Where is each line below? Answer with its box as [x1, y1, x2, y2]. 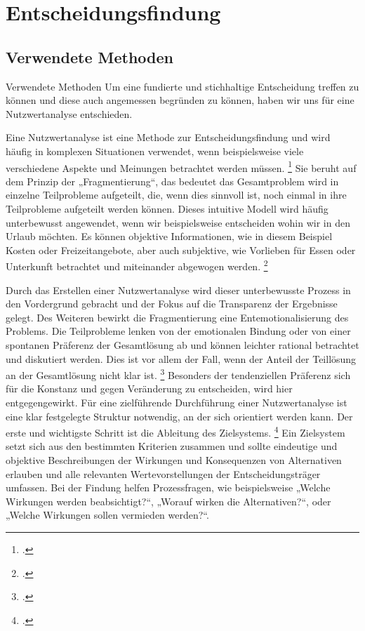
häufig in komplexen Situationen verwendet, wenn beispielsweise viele [6, 143, 304, 158]
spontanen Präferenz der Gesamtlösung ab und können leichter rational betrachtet [6, 337, 359, 352]
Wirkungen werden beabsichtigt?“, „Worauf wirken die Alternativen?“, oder [6, 493, 331, 508]
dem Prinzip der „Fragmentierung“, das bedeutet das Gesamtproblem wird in [6, 173, 339, 188]
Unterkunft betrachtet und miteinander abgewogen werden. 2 [6, 257, 268, 274]
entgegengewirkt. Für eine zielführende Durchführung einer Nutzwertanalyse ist [6, 395, 347, 410]
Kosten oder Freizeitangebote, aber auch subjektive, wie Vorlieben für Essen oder [6, 242, 356, 257]
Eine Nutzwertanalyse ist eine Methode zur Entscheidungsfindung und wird [6, 130, 331, 145]
